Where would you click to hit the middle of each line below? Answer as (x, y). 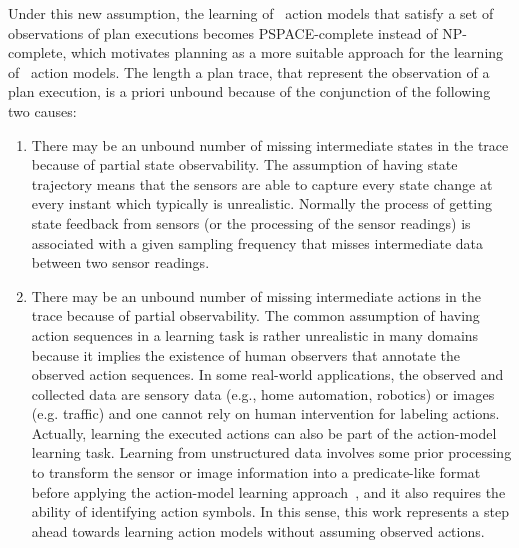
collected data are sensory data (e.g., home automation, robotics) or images (263, 393)
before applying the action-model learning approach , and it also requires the (268, 491)
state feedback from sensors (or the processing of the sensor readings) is (251, 222)
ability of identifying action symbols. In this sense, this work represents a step (270, 511)
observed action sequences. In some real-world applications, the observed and (267, 374)
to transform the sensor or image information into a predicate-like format (256, 472)
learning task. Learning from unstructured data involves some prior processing (271, 452)
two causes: (42, 110)
